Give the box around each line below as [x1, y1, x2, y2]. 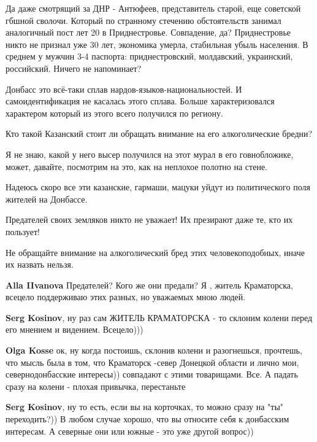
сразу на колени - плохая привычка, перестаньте [6, 379, 186, 392]
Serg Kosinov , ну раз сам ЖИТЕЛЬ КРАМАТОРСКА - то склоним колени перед [6, 311, 313, 324]
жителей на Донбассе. [6, 192, 88, 205]
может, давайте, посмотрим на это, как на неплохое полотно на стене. [6, 160, 268, 173]
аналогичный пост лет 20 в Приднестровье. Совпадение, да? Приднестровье [6, 26, 291, 39]
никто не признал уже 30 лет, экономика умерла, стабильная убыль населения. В [6, 37, 308, 50]
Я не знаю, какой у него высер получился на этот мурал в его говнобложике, [6, 147, 294, 160]
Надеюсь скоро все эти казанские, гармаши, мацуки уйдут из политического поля [6, 180, 310, 193]
